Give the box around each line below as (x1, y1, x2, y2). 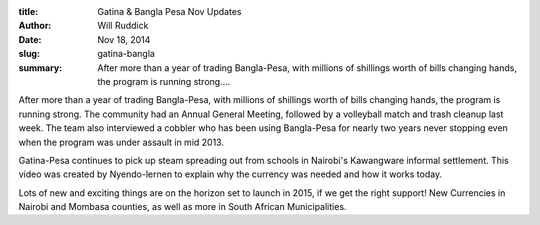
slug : (18, 48, 40, 60)
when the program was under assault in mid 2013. (18, 136, 225, 148)
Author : (18, 20, 52, 32)
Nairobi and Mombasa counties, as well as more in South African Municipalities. (18, 201, 347, 213)
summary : (18, 61, 63, 74)
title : (18, 6, 39, 17)
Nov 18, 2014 (97, 33, 151, 45)
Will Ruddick (97, 20, 149, 32)
